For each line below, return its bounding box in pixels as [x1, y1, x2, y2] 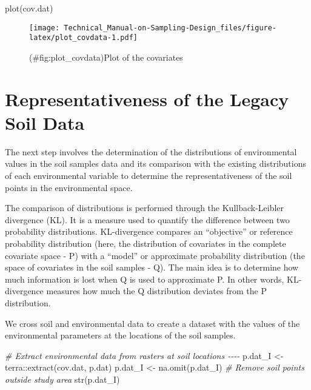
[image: [29, 23, 60, 32]
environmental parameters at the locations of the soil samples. [5, 329, 236, 341]
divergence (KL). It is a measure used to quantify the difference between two [5, 213, 290, 226]
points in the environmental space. [5, 181, 133, 193]
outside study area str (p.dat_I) [5, 372, 120, 385]
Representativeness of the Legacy [5, 86, 289, 111]
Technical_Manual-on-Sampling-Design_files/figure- [64, 23, 277, 32]
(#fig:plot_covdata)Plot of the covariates [29, 50, 183, 63]
